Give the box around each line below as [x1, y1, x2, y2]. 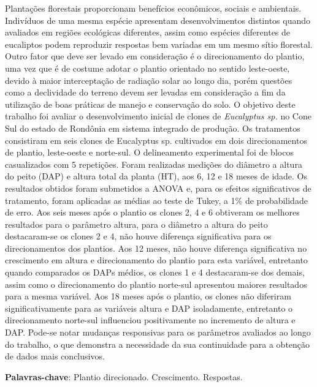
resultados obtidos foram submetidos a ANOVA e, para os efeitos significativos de [5, 181, 311, 194]
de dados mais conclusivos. [5, 350, 105, 363]
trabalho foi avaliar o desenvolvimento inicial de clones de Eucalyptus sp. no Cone [5, 110, 311, 122]
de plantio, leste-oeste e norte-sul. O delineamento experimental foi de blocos [5, 146, 294, 159]
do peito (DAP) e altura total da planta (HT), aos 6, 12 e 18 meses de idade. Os [5, 170, 308, 182]
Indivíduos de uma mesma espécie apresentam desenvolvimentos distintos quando [5, 13, 311, 26]
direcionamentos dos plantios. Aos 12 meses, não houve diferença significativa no [5, 241, 307, 254]
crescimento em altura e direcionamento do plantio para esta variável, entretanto [5, 254, 308, 266]
